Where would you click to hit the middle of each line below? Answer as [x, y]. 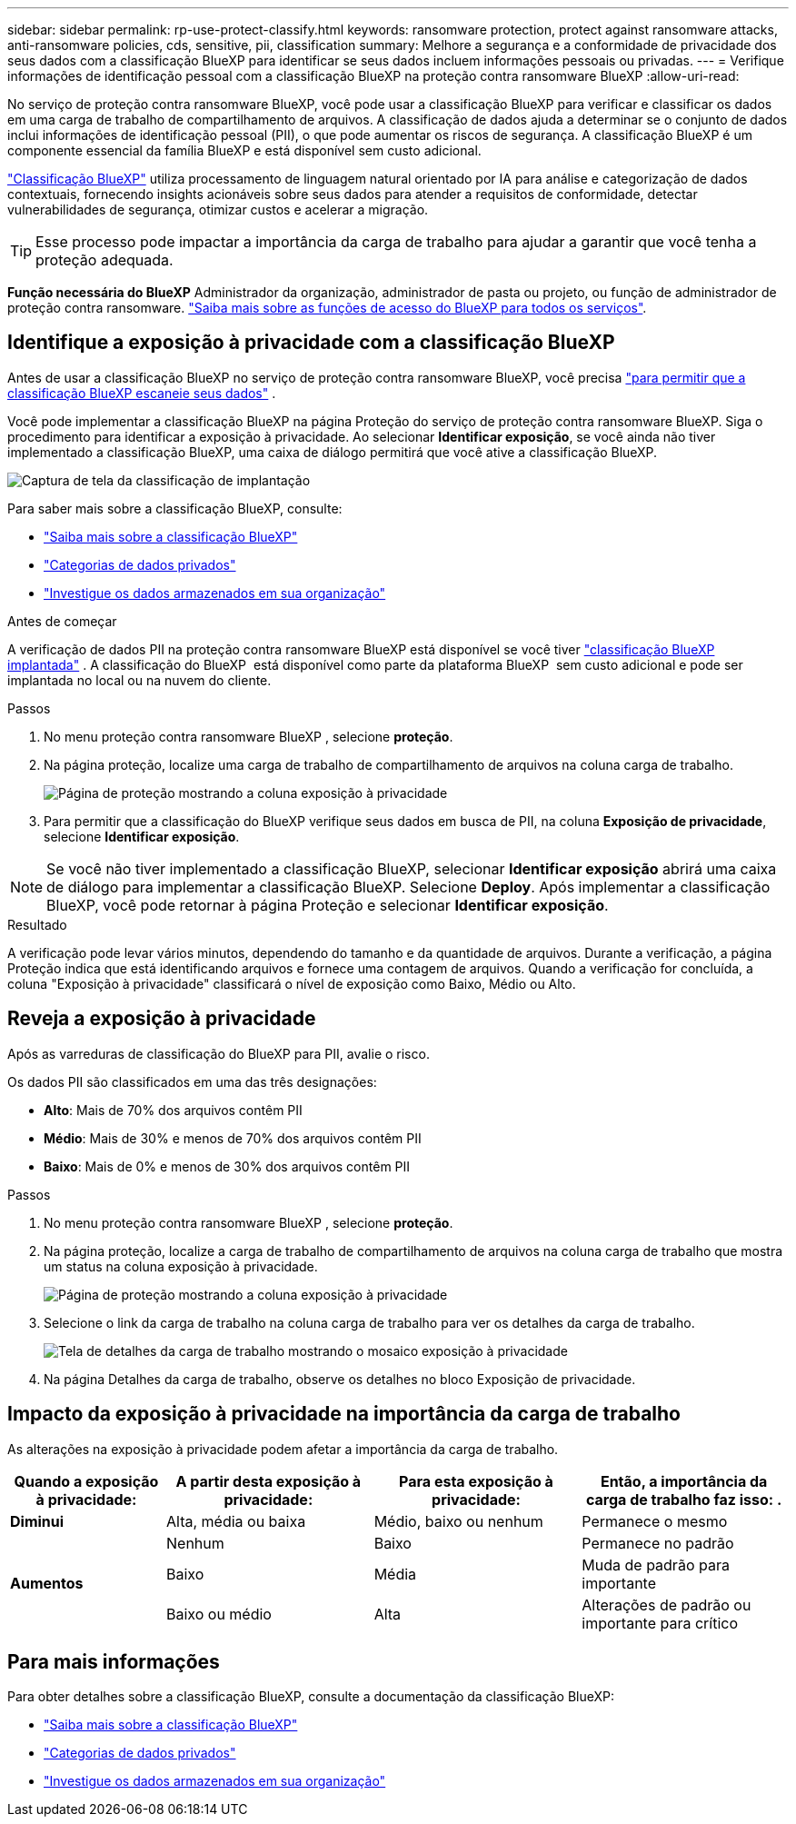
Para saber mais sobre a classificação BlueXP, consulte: [175, 508]
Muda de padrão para [656, 1565]
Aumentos [47, 1583]
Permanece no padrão [658, 1543]
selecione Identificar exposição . [142, 836]
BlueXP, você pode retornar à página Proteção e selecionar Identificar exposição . [328, 905]
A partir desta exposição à [269, 1481]
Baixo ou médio [219, 1614]
